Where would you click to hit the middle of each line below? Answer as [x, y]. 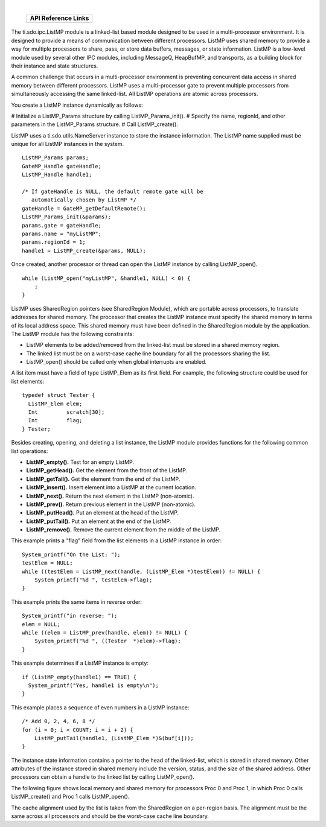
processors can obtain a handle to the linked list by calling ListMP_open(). [103, 777]
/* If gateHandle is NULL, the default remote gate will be [113, 192]
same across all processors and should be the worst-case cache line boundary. [110, 816]
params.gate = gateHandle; [62, 225]
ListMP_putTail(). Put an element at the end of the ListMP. [99, 521]
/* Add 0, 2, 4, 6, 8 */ [59, 721]
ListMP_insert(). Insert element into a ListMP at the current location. [111, 487]
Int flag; [55, 420]
